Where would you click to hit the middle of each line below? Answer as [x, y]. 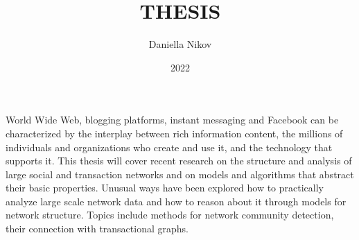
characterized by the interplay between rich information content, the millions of [174, 133]
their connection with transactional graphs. [97, 229]
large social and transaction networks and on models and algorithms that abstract [180, 174]
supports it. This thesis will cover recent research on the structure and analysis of [179, 161]
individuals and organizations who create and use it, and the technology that [169, 147]
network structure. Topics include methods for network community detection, [170, 215]
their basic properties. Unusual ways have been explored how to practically [165, 188]
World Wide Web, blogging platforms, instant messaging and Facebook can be [172, 120]
